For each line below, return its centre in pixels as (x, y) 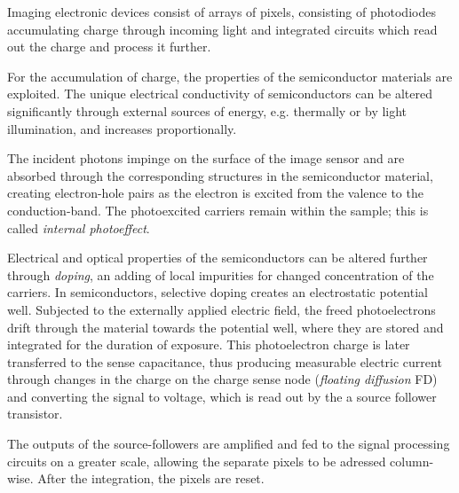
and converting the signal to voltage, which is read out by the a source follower (222, 396)
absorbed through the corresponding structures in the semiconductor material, (220, 175)
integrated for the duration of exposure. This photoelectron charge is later (209, 344)
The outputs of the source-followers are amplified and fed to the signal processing (229, 444)
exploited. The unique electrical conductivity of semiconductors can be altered (220, 94)
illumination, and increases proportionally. (122, 128)
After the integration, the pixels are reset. (151, 478)
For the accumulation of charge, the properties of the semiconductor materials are (230, 76)
